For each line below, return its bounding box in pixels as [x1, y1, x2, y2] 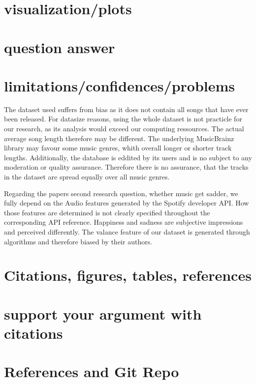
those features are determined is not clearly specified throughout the [4, 207, 210, 217]
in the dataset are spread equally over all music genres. [4, 172, 170, 182]
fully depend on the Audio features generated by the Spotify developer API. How [4, 198, 249, 208]
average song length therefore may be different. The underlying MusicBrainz [4, 133, 234, 143]
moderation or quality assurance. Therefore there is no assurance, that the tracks [4, 162, 249, 172]
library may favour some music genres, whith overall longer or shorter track [4, 143, 232, 153]
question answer [4, 37, 115, 57]
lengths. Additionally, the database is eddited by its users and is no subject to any [4, 152, 252, 162]
